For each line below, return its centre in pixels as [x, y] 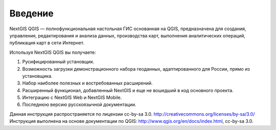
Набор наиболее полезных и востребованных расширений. [87, 83]
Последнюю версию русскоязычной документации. [79, 104]
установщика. [37, 76]
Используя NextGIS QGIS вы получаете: [53, 52]
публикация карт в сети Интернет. [47, 43]
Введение [31, 13]
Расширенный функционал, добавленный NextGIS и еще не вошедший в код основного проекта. [128, 90]
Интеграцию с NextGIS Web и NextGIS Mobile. [72, 98]
